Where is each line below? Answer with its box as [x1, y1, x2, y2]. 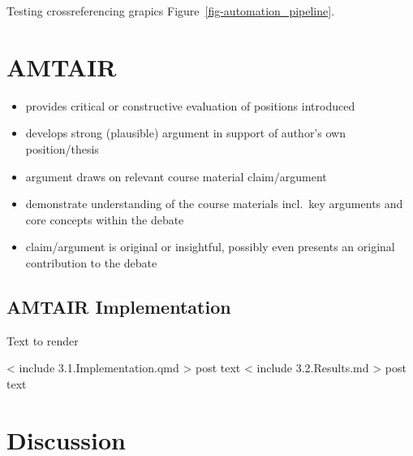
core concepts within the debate [25, 211, 184, 228]
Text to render [6, 332, 79, 349]
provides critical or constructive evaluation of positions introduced [25, 97, 355, 114]
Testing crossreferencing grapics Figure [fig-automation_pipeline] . [6, 2, 335, 19]
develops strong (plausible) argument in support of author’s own [25, 124, 346, 141]
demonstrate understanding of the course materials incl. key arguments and [25, 195, 403, 212]
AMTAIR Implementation [6, 293, 231, 319]
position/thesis [25, 140, 99, 157]
